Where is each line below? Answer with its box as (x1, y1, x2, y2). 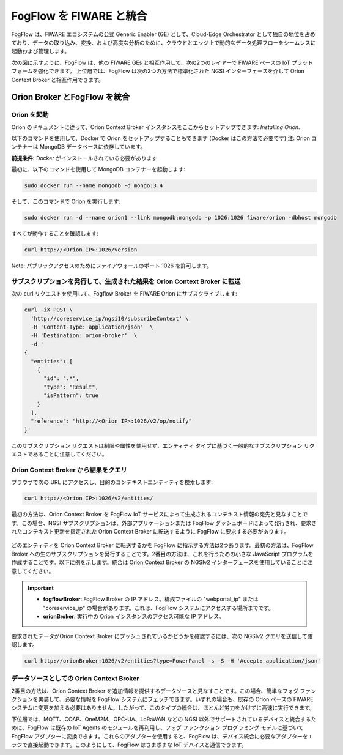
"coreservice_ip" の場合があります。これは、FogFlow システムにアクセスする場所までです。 (43, 604, 275, 611)
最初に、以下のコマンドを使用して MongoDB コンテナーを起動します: (11, 166, 186, 173)
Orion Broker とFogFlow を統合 (11, 92, 130, 102)
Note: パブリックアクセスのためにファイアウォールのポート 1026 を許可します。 (11, 262, 213, 269)
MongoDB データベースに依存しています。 (39, 143, 146, 151)
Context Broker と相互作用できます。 (11, 76, 104, 83)
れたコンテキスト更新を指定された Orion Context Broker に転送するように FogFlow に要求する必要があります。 (11, 527, 290, 535)
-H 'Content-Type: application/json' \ (31, 324, 153, 330)
